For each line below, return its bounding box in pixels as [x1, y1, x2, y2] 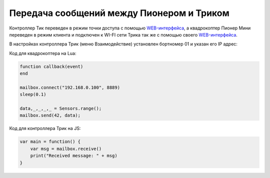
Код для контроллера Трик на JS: [9, 125, 81, 131]
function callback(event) [19, 63, 83, 69]
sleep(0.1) [19, 91, 46, 97]
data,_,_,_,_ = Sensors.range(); [19, 105, 102, 111]
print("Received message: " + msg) [30, 153, 117, 158]
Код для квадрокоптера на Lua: [9, 50, 76, 56]
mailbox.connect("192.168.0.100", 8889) [19, 84, 120, 90]
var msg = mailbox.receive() [30, 145, 102, 151]
